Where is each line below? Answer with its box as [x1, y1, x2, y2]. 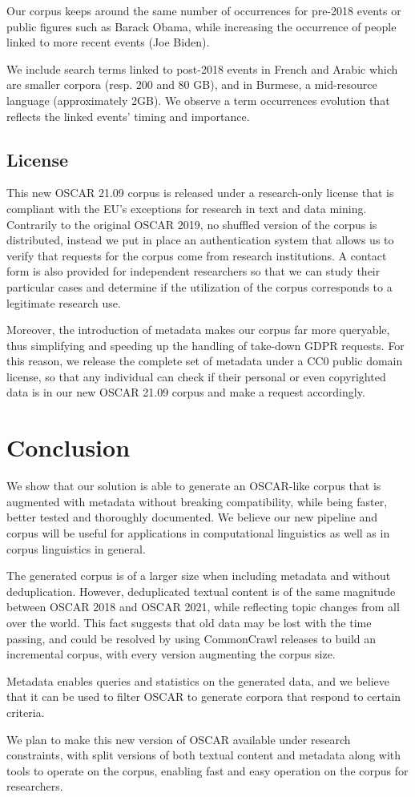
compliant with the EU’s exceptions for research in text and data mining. [6, 199, 367, 216]
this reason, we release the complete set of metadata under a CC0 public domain [6, 352, 403, 369]
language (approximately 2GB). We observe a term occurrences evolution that [6, 91, 390, 108]
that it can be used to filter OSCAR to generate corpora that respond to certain [6, 688, 401, 705]
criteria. [6, 703, 45, 720]
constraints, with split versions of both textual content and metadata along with [6, 747, 401, 763]
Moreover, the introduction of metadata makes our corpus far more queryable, [6, 321, 390, 338]
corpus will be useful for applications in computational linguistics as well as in [6, 524, 390, 541]
